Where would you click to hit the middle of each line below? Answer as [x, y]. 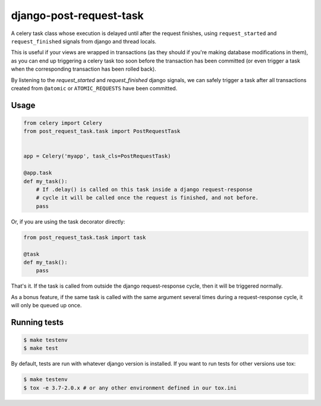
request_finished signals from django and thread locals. [84, 41]
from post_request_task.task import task [85, 237]
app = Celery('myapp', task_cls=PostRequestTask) [97, 156]
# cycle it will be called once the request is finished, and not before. [147, 198]
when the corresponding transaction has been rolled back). [84, 69]
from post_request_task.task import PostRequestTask [102, 131]
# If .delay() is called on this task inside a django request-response [144, 190]
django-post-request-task [77, 15]
